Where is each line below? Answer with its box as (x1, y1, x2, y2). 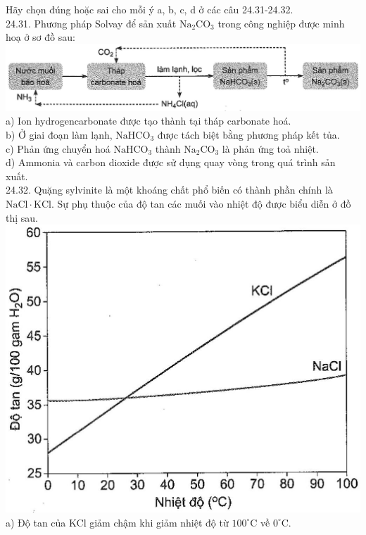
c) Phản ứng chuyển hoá (6, 141, 111, 156)
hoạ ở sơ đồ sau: (6, 30, 75, 44)
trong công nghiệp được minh (217, 15, 345, 30)
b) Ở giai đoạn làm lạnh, (6, 127, 113, 141)
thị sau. (6, 210, 38, 225)
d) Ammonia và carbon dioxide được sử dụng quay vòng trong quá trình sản (6, 155, 336, 170)
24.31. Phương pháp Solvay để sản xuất (6, 15, 177, 30)
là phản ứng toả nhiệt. (222, 141, 319, 156)
